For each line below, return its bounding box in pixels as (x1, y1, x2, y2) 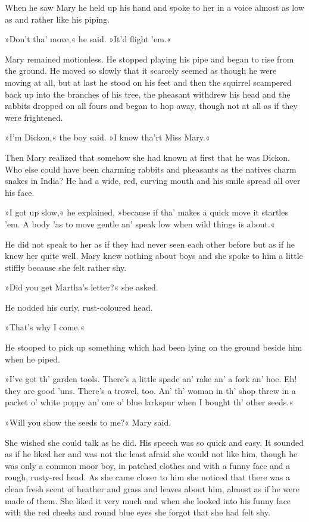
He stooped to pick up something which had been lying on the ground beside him (5, 341, 302, 354)
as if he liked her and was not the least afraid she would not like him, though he (5, 448, 298, 460)
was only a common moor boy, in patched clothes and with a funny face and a (5, 459, 291, 471)
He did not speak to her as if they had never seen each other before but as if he (5, 237, 295, 250)
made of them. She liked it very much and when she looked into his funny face (5, 494, 291, 507)
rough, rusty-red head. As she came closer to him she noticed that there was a (5, 471, 290, 483)
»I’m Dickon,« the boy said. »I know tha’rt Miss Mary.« (5, 131, 210, 143)
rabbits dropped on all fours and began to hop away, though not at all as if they (5, 99, 298, 112)
